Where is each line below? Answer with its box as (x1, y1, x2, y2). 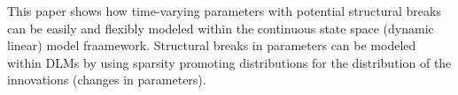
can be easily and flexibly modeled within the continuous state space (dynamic (7, 18, 434, 37)
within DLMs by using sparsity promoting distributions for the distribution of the (7, 53, 452, 71)
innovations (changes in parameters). (7, 70, 206, 89)
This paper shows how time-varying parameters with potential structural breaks (7, 2, 441, 19)
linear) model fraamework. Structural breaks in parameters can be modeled (7, 36, 416, 55)
